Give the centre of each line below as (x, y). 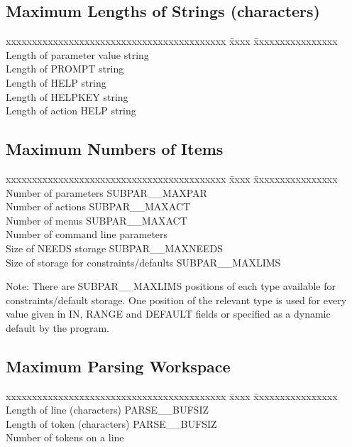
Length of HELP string (56, 82)
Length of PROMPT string (65, 69)
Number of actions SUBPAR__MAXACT (98, 206)
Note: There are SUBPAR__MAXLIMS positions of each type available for (171, 286)
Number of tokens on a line (65, 437)
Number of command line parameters (87, 234)
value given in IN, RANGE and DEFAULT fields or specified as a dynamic (168, 314)
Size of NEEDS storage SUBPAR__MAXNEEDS (115, 248)
